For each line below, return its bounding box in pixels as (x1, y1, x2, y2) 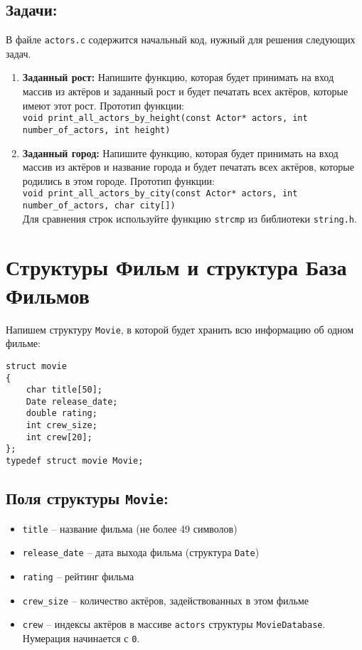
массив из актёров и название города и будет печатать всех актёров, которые (22, 159, 354, 174)
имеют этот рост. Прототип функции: (22, 97, 185, 112)
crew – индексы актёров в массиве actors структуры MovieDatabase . (22, 617, 326, 632)
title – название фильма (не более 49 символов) (22, 521, 238, 536)
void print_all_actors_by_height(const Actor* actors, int (22, 113, 308, 124)
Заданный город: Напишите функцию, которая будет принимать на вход (22, 145, 339, 160)
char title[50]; (26, 385, 103, 395)
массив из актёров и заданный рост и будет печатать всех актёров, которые (22, 84, 348, 99)
